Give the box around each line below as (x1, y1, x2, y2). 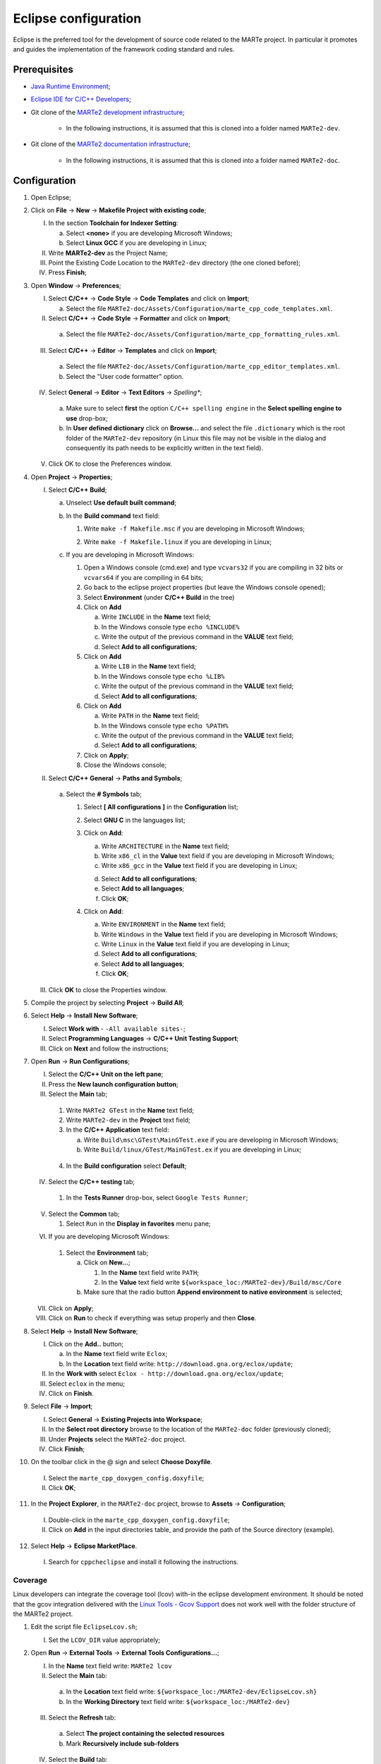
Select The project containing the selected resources (66, 1729, 225, 1738)
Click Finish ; (48, 1444, 85, 1453)
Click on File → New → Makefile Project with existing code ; (30, 206, 207, 215)
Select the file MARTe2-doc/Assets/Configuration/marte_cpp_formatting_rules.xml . (66, 330, 340, 339)
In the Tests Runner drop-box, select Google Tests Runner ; (66, 1193, 248, 1202)
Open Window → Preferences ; (30, 281, 121, 289)
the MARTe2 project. (13, 1609, 73, 1618)
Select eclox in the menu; (48, 1379, 126, 1388)
